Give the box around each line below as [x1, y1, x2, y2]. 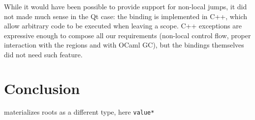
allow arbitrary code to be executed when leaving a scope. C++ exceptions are [4, 21, 242, 31]
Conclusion [4, 78, 80, 98]
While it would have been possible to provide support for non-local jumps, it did [4, 1, 247, 11]
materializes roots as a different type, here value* [4, 106, 155, 117]
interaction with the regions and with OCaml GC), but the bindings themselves [4, 40, 244, 50]
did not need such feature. [4, 49, 83, 59]
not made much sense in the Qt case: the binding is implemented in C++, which [4, 11, 248, 21]
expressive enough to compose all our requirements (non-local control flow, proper [4, 30, 251, 40]
